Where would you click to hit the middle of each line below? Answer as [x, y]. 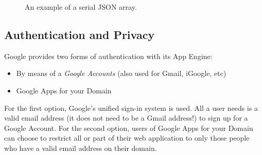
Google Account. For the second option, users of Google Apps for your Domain [129, 128]
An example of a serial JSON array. [81, 7]
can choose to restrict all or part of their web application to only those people [127, 138]
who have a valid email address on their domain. [81, 148]
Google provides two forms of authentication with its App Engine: [108, 56]
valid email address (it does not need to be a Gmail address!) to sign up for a [126, 118]
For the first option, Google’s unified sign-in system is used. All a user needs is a [131, 108]
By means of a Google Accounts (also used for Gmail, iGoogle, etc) [121, 73]
